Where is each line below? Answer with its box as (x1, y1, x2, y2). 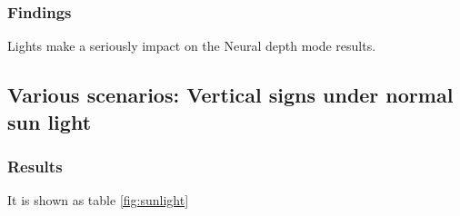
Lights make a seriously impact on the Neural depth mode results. (7, 36, 376, 55)
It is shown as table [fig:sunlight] (7, 191, 189, 210)
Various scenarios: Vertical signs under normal (7, 81, 454, 109)
